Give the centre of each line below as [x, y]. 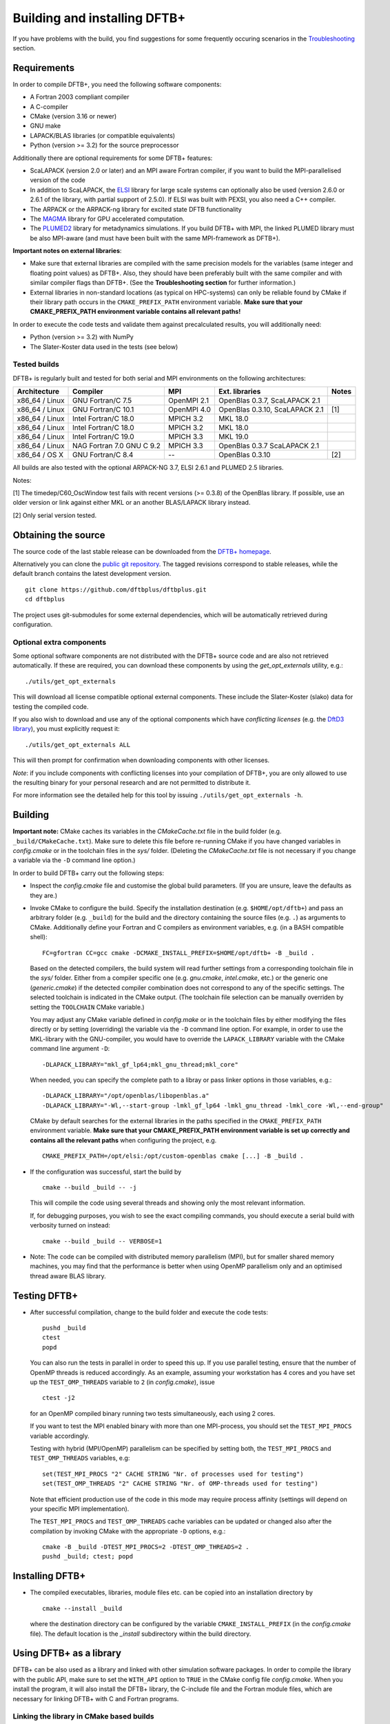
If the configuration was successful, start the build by [106, 1172]
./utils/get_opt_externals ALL [78, 744]
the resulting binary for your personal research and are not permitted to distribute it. [132, 782]
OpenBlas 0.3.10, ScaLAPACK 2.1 [271, 410]
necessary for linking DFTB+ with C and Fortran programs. [96, 1698]
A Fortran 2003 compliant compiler [80, 97]
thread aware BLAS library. [68, 1276]
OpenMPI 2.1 [188, 401]
